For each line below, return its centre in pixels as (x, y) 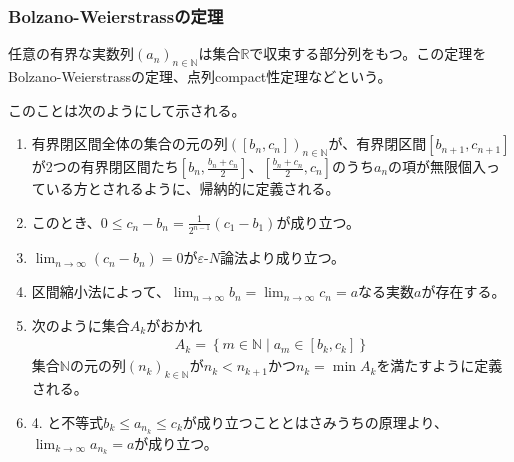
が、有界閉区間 (377, 143)
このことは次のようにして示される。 (127, 109)
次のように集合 (80, 324)
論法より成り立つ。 (282, 257)
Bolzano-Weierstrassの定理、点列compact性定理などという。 (200, 76)
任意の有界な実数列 (71, 53)
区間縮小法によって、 (100, 291)
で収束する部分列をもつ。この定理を (368, 53)
